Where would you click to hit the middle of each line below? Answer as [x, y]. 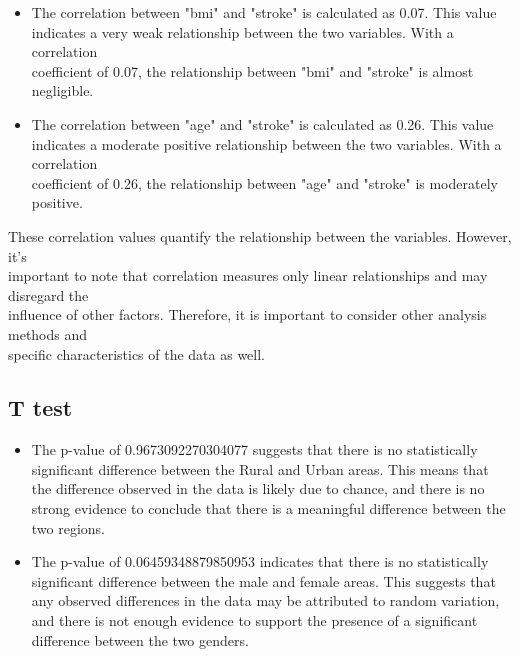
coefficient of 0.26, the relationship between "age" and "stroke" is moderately [264, 182]
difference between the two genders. [140, 639]
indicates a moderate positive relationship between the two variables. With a [266, 143]
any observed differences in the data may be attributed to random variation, [265, 600]
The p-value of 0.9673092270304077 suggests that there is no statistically [254, 449]
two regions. [68, 527]
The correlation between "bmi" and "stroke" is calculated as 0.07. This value [264, 12]
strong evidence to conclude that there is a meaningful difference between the [268, 508]
